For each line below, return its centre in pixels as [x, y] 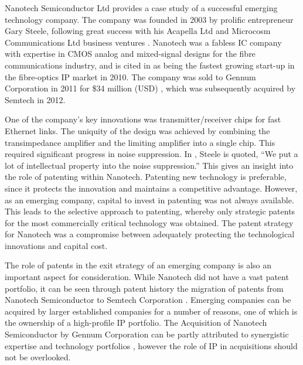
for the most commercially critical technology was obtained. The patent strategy [149, 222]
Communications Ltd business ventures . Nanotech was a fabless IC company [143, 42]
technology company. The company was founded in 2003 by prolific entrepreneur [149, 19]
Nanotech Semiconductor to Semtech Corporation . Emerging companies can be [148, 300]
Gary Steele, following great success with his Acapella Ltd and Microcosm [138, 31]
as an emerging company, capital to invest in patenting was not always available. [149, 199]
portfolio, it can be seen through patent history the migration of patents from [144, 288]
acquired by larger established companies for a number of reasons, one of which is [151, 311]
